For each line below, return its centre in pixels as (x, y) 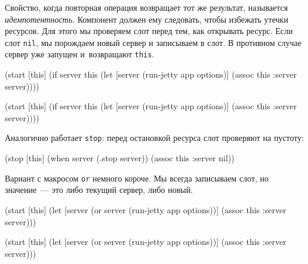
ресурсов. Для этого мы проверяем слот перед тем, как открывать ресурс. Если (149, 31)
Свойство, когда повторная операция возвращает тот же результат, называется (147, 7)
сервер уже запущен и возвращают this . (80, 54)
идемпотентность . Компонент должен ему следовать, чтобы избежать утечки (147, 19)
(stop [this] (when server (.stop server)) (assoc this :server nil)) (120, 158)
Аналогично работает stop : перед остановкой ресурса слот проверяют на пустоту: (155, 138)
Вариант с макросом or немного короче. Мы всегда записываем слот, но (137, 178)
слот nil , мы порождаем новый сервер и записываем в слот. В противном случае (153, 42)
